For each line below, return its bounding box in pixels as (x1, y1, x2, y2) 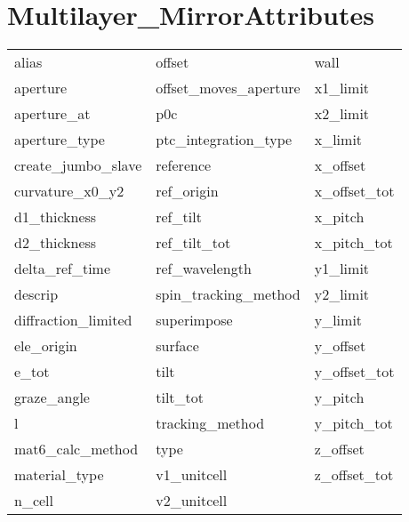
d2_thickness (14, 232, 97, 253)
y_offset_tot (314, 361, 395, 382)
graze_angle (14, 387, 90, 408)
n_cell (14, 490, 54, 511)
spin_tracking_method (156, 284, 301, 305)
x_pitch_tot (314, 232, 393, 253)
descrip (14, 284, 59, 305)
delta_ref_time (14, 258, 111, 279)
